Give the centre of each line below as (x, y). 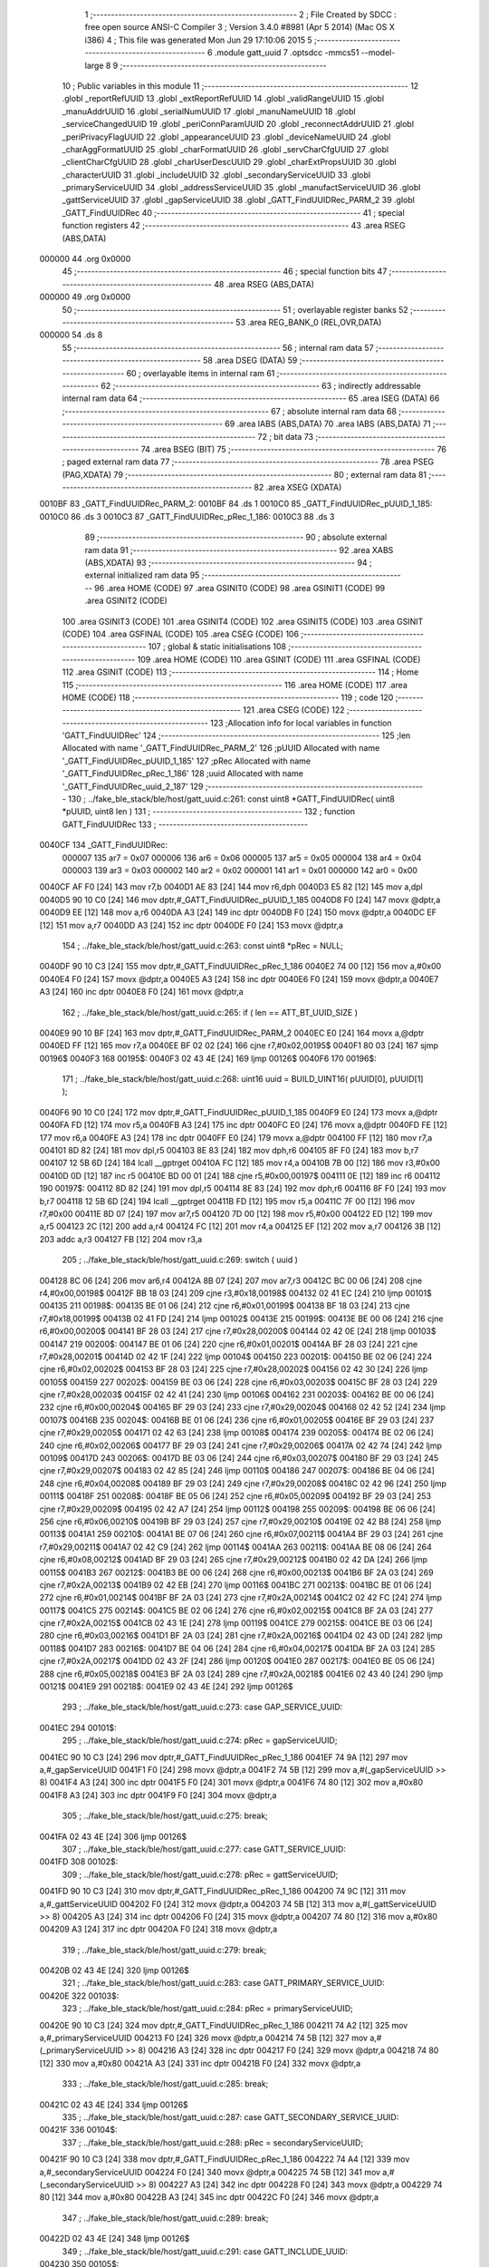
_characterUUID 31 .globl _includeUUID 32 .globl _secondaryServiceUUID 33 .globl (216, 175)
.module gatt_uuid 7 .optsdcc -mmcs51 (287, 53)
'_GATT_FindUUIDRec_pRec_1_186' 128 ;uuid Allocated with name (182, 774)
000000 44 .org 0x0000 (85, 259)
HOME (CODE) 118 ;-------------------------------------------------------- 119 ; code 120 (228, 697)
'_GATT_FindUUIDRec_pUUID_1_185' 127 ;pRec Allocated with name (187, 761)
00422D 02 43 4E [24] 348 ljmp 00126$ (115, 2239)
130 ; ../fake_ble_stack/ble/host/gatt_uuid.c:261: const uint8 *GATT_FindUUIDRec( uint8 (232, 799)
